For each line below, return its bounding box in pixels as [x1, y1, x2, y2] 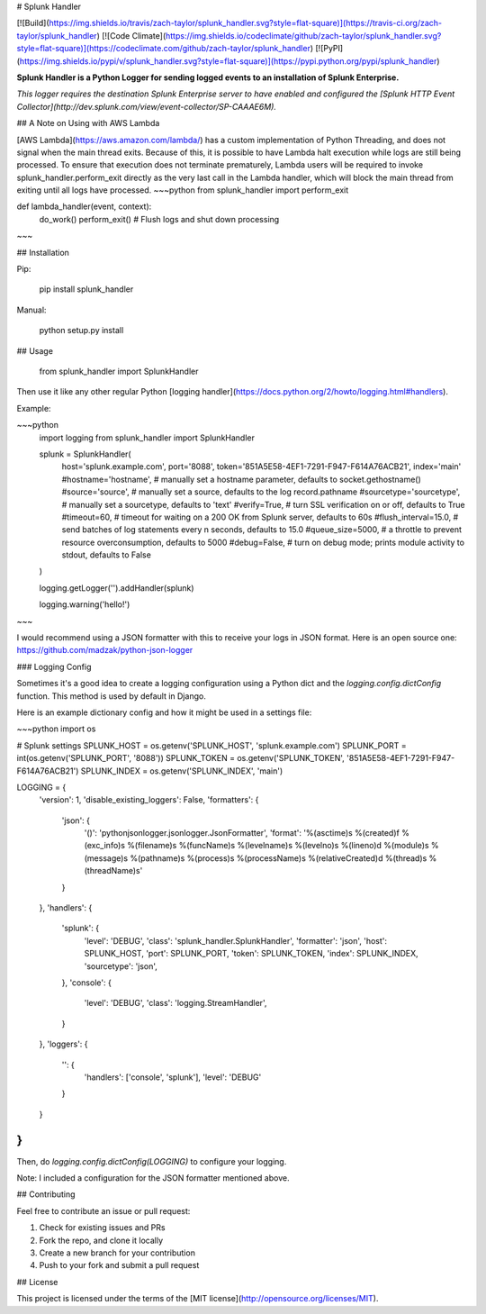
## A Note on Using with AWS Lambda [16, 118, 160, 129]
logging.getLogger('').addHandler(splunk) [39, 582, 194, 594]
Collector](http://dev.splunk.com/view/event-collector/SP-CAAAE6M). [16, 101, 276, 112]
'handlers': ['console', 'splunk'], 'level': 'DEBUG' [84, 1072, 262, 1083]
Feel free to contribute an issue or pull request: [16, 1205, 191, 1216]
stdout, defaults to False [61, 549, 152, 560]
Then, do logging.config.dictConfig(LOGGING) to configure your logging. [16, 1155, 287, 1166]
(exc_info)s [84, 840, 126, 851]
